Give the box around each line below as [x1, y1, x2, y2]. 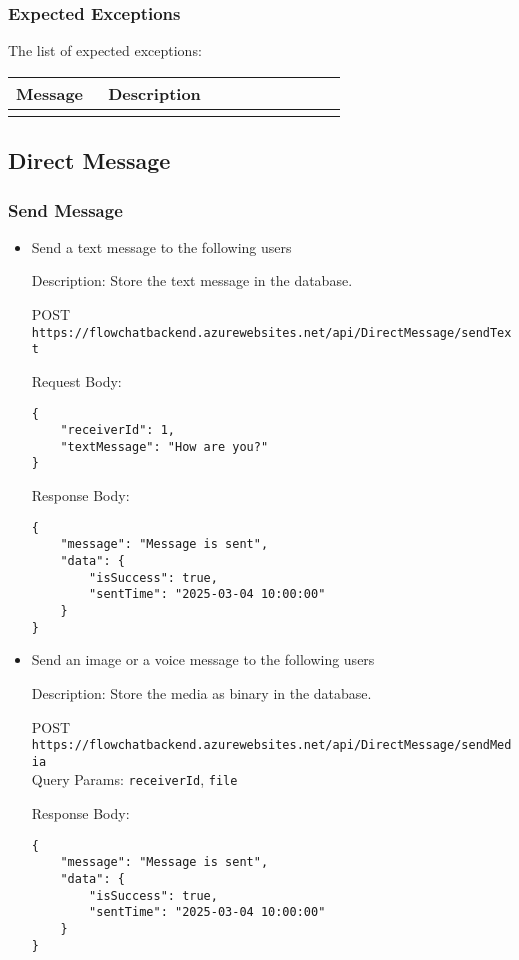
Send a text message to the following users [31, 236, 292, 257]
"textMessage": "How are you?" [60, 439, 269, 454]
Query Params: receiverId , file [31, 769, 238, 790]
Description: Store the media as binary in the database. [31, 682, 372, 703]
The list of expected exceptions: [8, 40, 202, 61]
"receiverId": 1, [60, 423, 175, 438]
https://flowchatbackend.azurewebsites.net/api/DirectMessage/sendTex [31, 325, 512, 340]
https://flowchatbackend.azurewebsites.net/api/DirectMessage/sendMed [31, 738, 512, 753]
